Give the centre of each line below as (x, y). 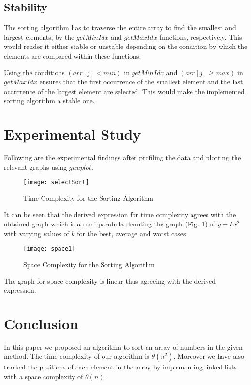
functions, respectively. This (201, 37)
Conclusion (41, 323)
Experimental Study (73, 134)
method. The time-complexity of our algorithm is (77, 356)
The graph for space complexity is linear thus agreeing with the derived (110, 281)
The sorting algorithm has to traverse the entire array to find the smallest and (120, 27)
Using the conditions (34, 72)
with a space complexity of (44, 377)
